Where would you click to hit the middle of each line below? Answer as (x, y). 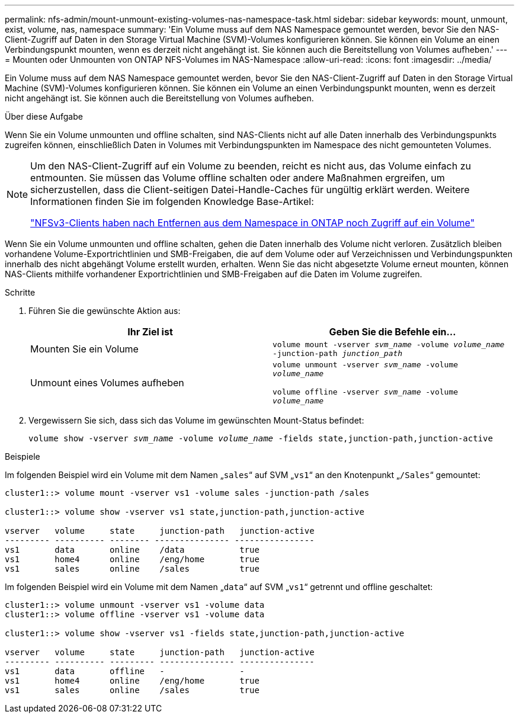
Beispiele (23, 456)
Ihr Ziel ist (150, 332)
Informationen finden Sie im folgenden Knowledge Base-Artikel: (172, 201)
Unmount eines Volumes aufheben (107, 383)
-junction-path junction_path (338, 353)
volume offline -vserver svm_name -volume (366, 392)
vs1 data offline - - (125, 671)
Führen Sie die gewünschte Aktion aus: (105, 311)
